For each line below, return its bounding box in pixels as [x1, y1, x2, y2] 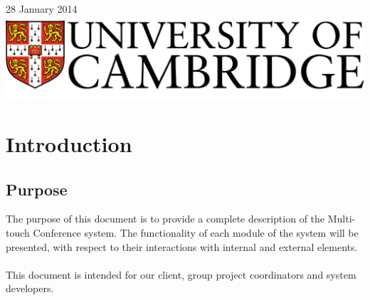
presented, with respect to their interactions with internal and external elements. [6, 239, 358, 254]
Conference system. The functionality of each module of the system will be [33, 225, 359, 240]
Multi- [327, 211, 356, 226]
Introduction [6, 129, 132, 159]
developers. [6, 281, 54, 296]
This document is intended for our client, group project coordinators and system [6, 267, 356, 282]
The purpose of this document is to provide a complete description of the [6, 211, 325, 226]
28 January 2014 [6, 1, 78, 16]
